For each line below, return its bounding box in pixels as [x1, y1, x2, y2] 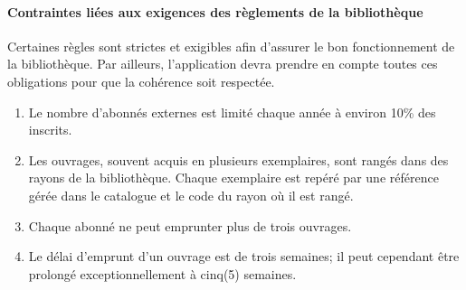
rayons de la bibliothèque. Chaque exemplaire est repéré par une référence [28, 168, 439, 187]
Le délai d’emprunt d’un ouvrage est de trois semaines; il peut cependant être [28, 247, 460, 266]
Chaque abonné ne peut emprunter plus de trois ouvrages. [28, 216, 352, 235]
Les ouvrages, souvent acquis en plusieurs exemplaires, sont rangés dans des [28, 150, 449, 169]
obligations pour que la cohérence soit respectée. [7, 71, 275, 90]
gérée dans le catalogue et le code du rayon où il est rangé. [28, 185, 354, 204]
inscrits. [28, 120, 72, 139]
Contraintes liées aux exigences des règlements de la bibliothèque [7, 2, 423, 21]
